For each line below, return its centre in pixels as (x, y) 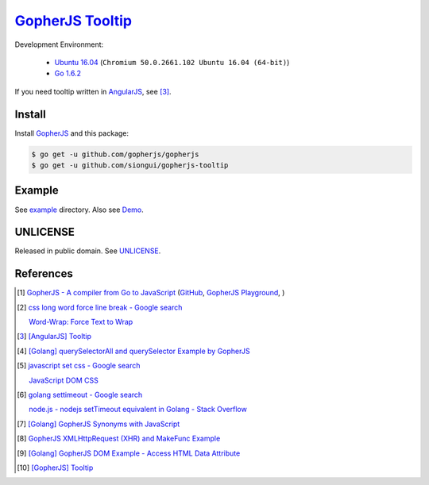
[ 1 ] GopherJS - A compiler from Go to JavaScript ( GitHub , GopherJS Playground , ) (151, 293)
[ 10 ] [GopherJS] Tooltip (55, 468)
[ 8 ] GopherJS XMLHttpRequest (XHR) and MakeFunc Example (119, 439)
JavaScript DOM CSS (64, 380)
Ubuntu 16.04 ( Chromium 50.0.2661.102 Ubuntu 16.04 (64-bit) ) (172, 62)
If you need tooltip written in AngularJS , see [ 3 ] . (93, 91)
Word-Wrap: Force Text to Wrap (81, 322)
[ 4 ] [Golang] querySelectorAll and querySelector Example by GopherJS (133, 351)
